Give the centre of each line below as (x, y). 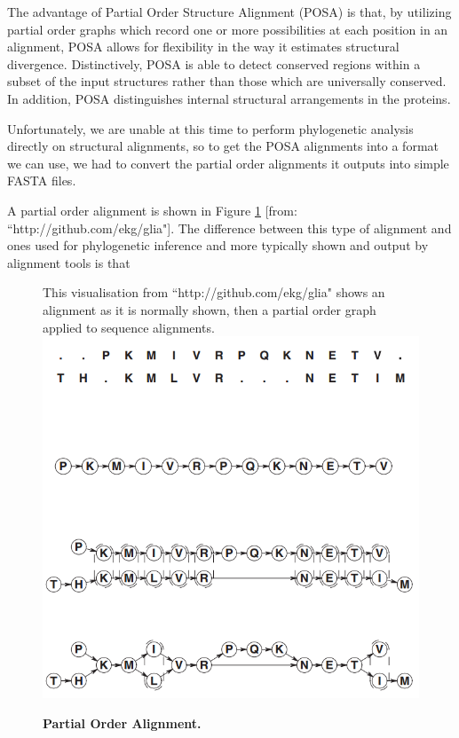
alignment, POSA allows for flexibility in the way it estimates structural (203, 47)
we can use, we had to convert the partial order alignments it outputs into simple (228, 163)
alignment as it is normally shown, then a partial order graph (210, 309)
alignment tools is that (69, 262)
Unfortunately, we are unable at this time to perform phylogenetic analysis (210, 128)
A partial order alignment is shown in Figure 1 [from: (152, 210)
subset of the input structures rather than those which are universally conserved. (227, 81)
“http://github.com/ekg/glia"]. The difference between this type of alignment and (229, 228)
